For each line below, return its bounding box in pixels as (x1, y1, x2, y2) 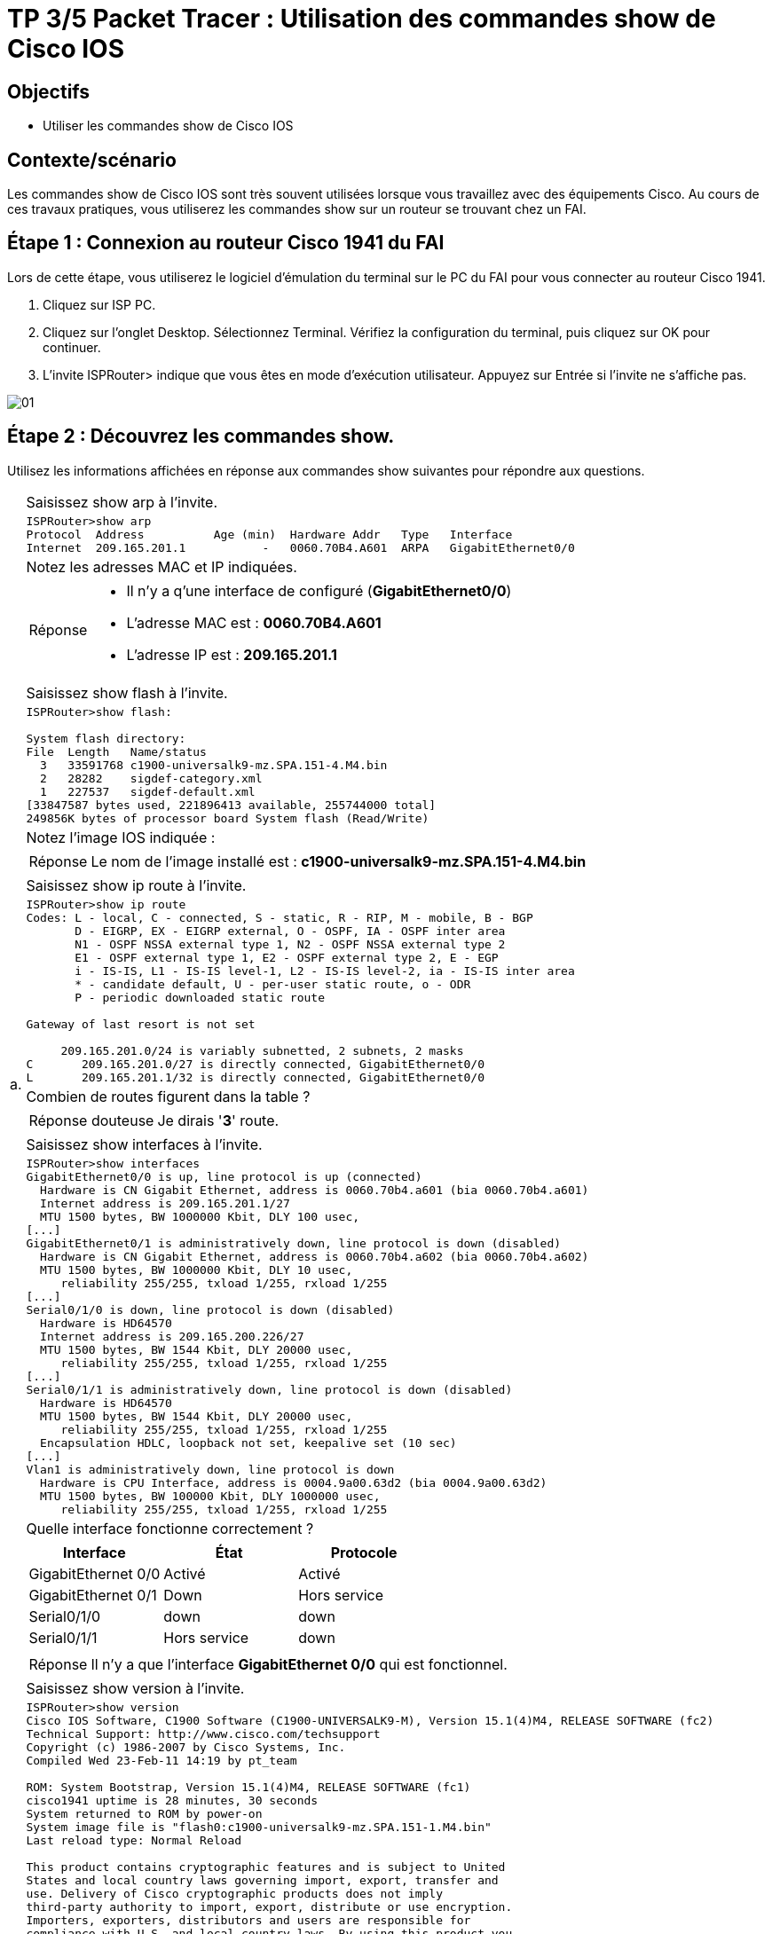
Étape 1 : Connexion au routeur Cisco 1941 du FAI (7, 232, 445, 255)
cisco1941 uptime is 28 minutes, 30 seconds (26, 1793, 319, 1807)
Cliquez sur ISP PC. (43, 296, 156, 312)
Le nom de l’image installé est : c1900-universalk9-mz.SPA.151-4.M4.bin (91, 852, 587, 870)
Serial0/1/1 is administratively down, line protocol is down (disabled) (26, 1382, 513, 1396)
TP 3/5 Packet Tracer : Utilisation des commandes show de (7, 4, 716, 34)
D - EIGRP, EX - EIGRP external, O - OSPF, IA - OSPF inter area (75, 924, 506, 938)
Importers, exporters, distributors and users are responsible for (26, 1913, 471, 1927)
